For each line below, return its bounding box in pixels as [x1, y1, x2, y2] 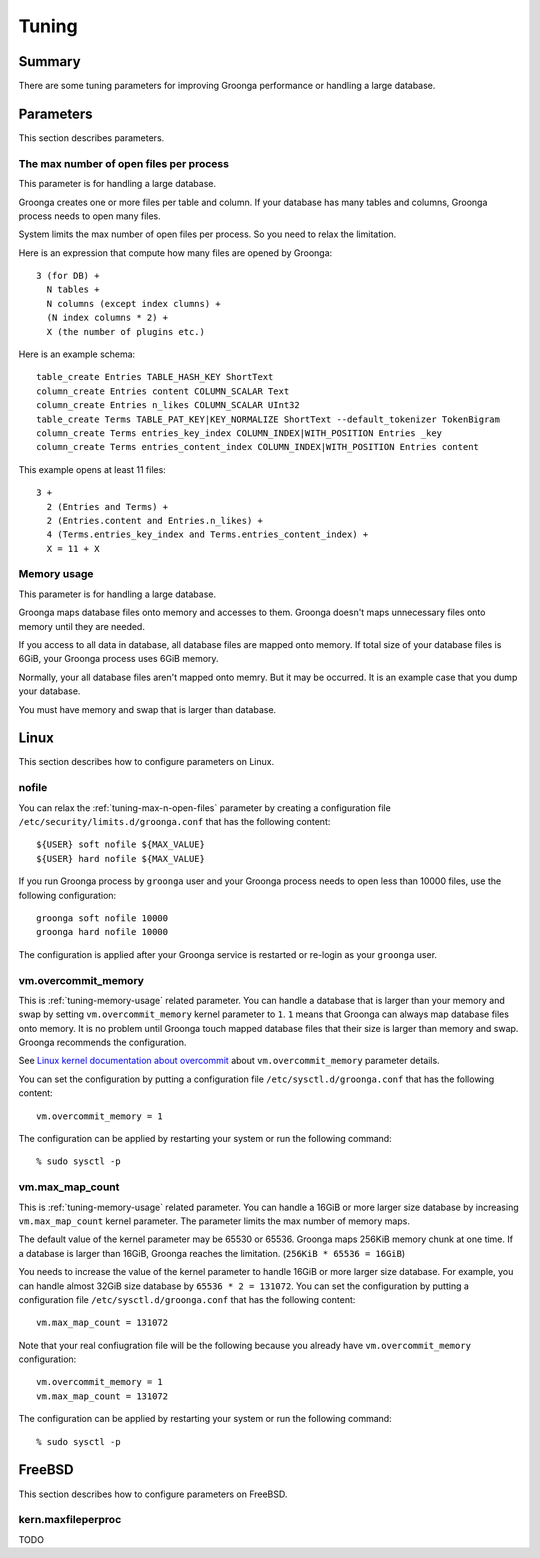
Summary [18, 53, 81, 70]
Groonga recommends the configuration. [18, 1036, 187, 1049]
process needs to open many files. [18, 210, 162, 222]
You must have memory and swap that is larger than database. [18, 703, 277, 715]
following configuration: [18, 889, 117, 901]
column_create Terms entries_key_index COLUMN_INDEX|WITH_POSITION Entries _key [36, 427, 443, 439]
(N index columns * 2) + [46, 312, 169, 324]
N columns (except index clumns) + [46, 298, 222, 309]
